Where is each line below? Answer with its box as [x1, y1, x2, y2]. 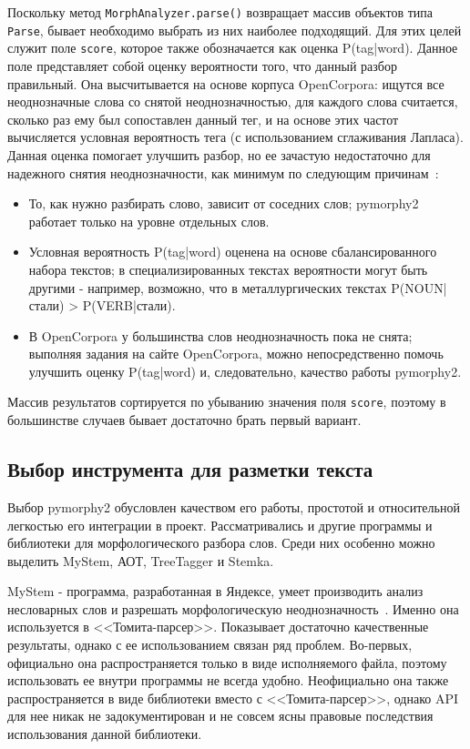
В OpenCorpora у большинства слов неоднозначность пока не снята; [28, 326, 413, 345]
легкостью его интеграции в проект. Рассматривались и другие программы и [7, 515, 433, 534]
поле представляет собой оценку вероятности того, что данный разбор [7, 56, 397, 75]
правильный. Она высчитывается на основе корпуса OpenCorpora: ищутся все [7, 74, 444, 93]
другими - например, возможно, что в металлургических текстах [28, 278, 387, 297]
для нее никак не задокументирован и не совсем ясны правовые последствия [7, 706, 434, 725]
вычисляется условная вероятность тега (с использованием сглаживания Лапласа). [7, 127, 464, 147]
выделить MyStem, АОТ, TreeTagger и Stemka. [7, 551, 274, 570]
